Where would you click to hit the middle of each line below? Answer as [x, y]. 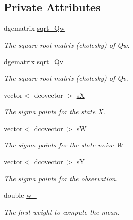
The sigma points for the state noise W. [65, 145]
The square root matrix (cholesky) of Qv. [66, 78]
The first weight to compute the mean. [62, 211]
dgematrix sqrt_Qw [34, 28]
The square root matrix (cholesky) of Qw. [67, 44]
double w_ [20, 195]
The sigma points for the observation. [61, 178]
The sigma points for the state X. [55, 111]
